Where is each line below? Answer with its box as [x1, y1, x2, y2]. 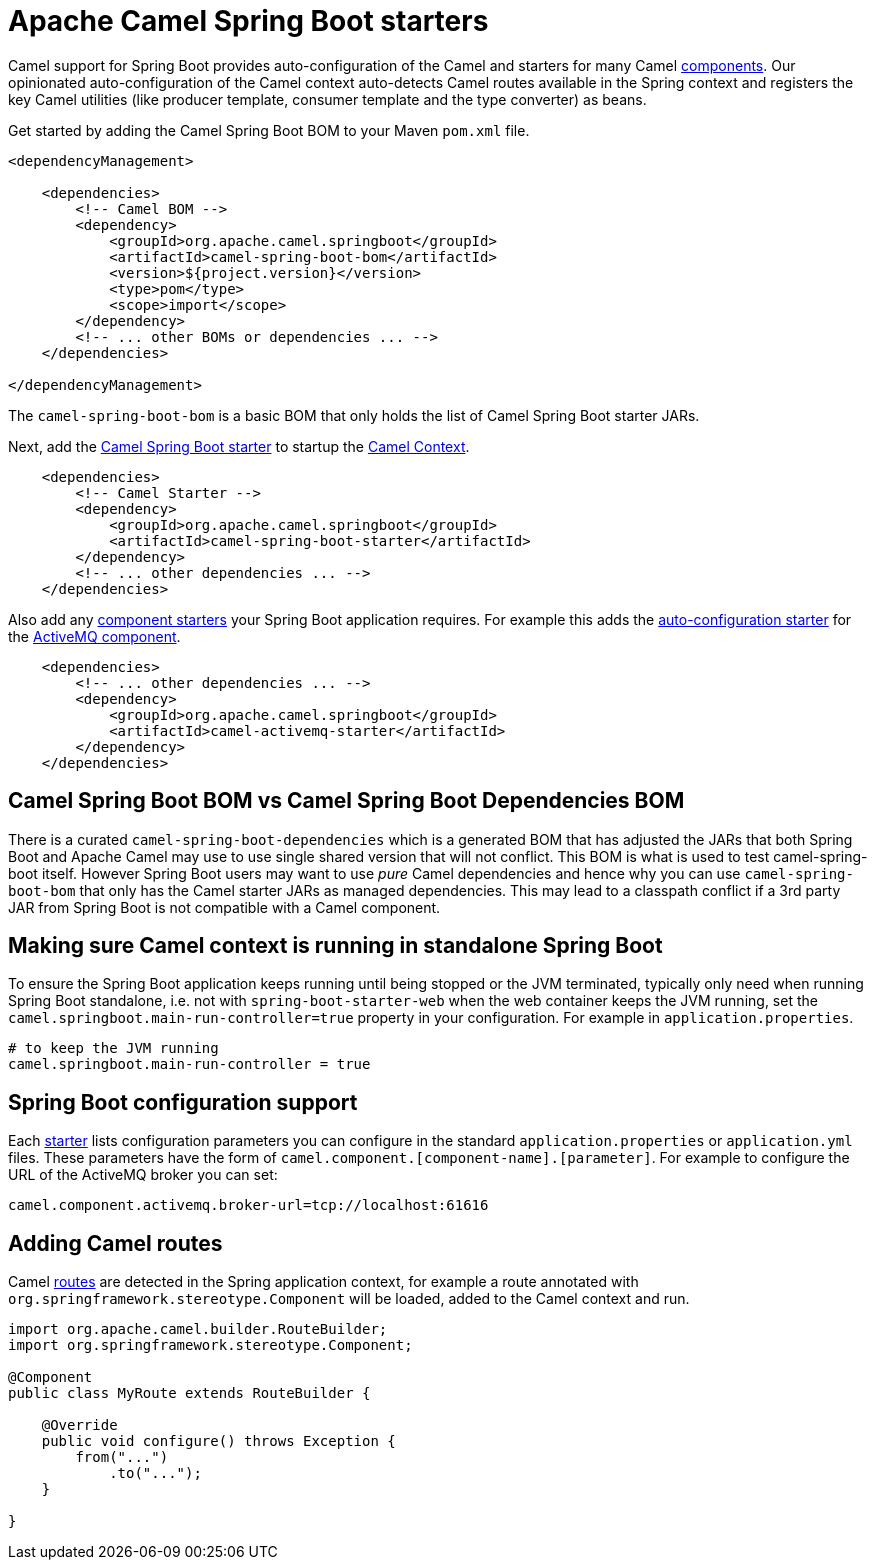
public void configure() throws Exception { [41, 1433, 396, 1450]
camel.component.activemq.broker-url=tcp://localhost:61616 [8, 1197, 489, 1214]
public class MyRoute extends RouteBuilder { [8, 1385, 371, 1402]
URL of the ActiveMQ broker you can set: [8, 1166, 278, 1184]
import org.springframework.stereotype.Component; [8, 1337, 413, 1354]
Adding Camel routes [8, 1230, 223, 1256]
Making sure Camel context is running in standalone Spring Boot [8, 933, 663, 959]
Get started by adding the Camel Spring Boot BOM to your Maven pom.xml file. [8, 121, 530, 139]
